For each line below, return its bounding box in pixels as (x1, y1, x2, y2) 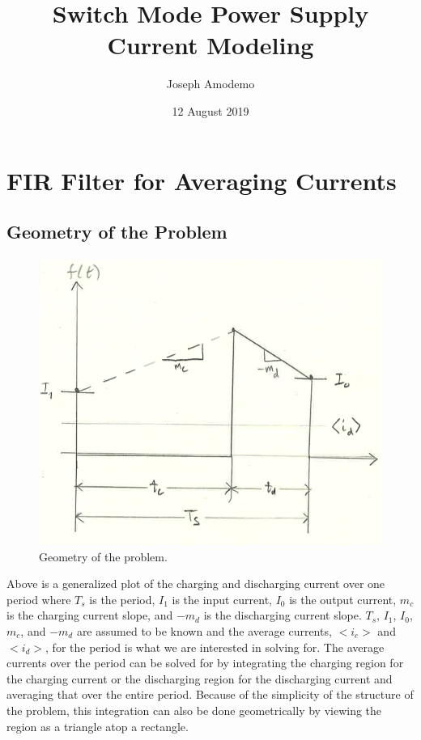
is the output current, (289, 590, 397, 607)
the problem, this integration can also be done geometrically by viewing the (6, 702, 382, 718)
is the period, (89, 590, 155, 607)
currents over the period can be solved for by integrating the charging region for (6, 654, 404, 671)
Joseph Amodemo (166, 75, 255, 92)
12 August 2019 (172, 102, 249, 119)
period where (6, 590, 71, 607)
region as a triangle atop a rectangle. (6, 717, 189, 734)
